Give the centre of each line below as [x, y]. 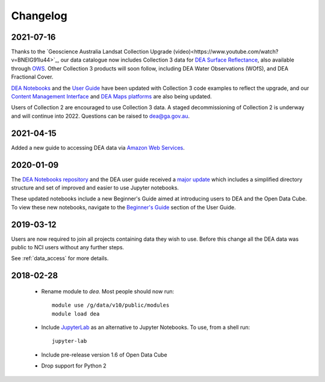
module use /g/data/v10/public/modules [111, 305]
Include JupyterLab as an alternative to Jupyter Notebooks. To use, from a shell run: [146, 327]
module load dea [76, 314]
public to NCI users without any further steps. [68, 247]
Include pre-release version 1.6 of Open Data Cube [104, 355]
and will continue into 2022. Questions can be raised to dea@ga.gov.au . [101, 116]
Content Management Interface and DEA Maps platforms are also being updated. [111, 97]
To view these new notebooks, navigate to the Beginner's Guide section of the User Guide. [123, 207]
